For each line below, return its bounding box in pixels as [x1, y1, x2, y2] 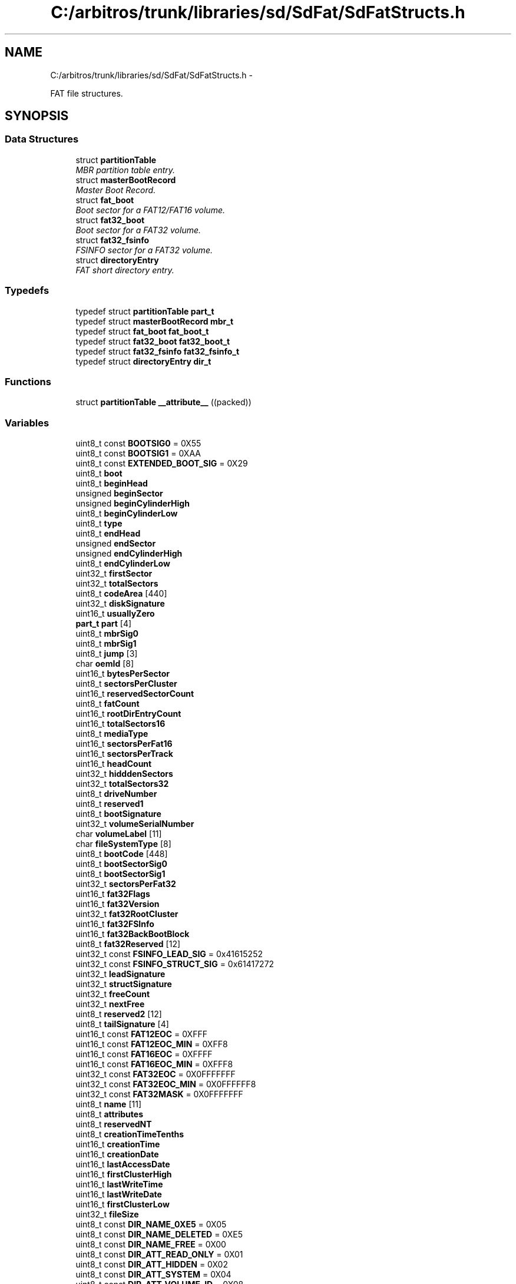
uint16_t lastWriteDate [75, 1189, 162, 1200]
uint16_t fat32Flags [75, 889, 150, 899]
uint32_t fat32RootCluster [75, 909, 178, 919]
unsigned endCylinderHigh [75, 548, 183, 559]
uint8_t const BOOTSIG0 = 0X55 [75, 438, 201, 449]
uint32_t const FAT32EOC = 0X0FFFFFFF [75, 1069, 236, 1080]
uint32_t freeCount [75, 989, 150, 1000]
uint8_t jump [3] [75, 648, 138, 659]
